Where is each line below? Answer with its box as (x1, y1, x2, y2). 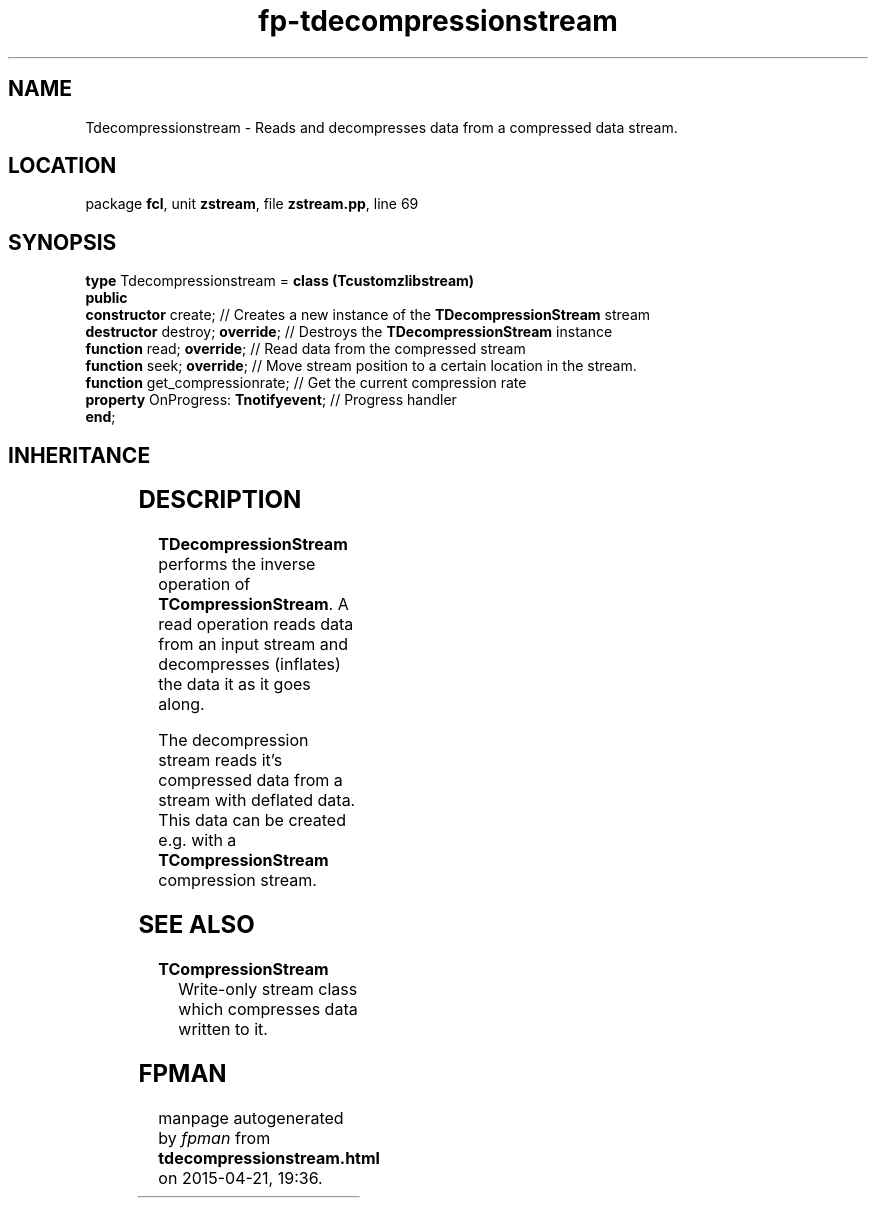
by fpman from (158, 1127, 271, 1148)
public (85, 289, 128, 307)
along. (158, 694, 205, 715)
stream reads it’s (158, 750, 283, 771)
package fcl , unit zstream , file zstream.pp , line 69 (85, 195, 419, 213)
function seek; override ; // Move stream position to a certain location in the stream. (85, 357, 637, 375)
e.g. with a (158, 830, 237, 851)
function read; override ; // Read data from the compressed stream (85, 340, 526, 358)
